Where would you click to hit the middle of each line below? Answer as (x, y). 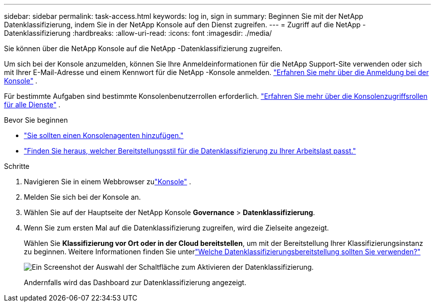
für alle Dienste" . (32, 105)
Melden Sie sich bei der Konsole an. (82, 197)
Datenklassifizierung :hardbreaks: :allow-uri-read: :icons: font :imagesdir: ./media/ (138, 33)
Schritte (17, 166)
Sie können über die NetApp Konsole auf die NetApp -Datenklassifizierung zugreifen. (143, 48)
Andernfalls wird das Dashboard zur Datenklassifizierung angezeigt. (135, 282)
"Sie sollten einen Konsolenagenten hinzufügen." (104, 135)
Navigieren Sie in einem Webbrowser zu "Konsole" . (108, 182)
